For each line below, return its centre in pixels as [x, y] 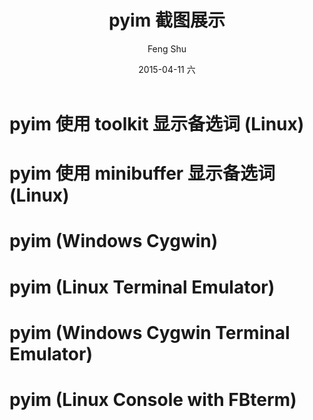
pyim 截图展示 [167, 20]
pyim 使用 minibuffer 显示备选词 [142, 173]
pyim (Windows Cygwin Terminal [150, 332]
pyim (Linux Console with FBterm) [153, 399]
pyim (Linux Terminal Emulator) [142, 287]
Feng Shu [167, 48]
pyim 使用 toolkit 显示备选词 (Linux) [157, 123]
